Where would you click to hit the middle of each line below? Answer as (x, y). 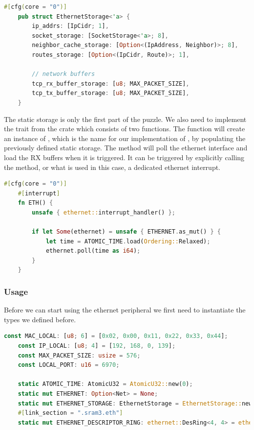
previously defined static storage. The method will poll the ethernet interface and (126, 148)
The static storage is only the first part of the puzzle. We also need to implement (125, 119)
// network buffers (63, 74)
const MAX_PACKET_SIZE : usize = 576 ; (79, 355)
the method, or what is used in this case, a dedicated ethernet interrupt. (112, 167)
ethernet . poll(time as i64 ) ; (93, 251)
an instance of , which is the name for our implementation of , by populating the (125, 138)
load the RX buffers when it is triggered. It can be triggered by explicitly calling (124, 157)
